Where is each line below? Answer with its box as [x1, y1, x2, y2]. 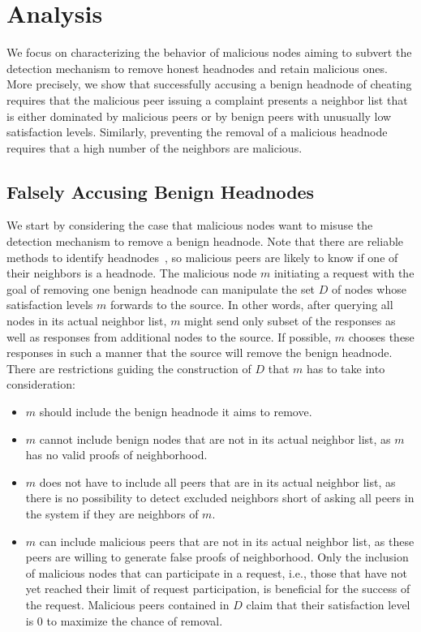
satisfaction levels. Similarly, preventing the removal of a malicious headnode [6, 123, 388, 140]
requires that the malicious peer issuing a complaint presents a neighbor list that [6, 91, 408, 108]
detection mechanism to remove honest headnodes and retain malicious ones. [6, 59, 388, 76]
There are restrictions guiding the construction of [6, 359, 251, 376]
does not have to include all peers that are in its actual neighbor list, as [39, 473, 396, 490]
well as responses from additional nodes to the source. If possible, [6, 328, 332, 345]
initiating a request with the [273, 264, 415, 282]
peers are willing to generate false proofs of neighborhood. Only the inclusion [25, 548, 409, 565]
